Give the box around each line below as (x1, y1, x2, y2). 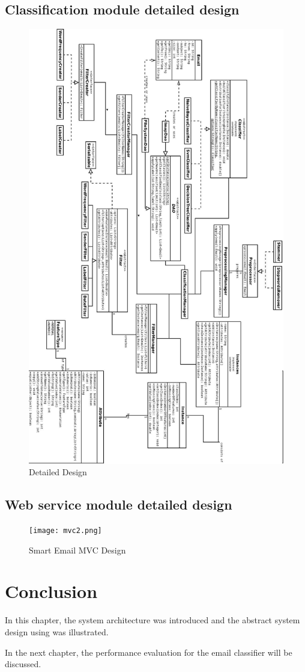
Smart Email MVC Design (29, 543, 126, 556)
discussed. (5, 658, 41, 670)
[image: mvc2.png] (29, 526, 102, 535)
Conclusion (5, 579, 98, 603)
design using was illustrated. (5, 625, 109, 638)
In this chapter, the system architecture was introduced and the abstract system (5, 614, 300, 626)
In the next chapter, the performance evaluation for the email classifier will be (5, 646, 292, 658)
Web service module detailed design (5, 495, 232, 514)
